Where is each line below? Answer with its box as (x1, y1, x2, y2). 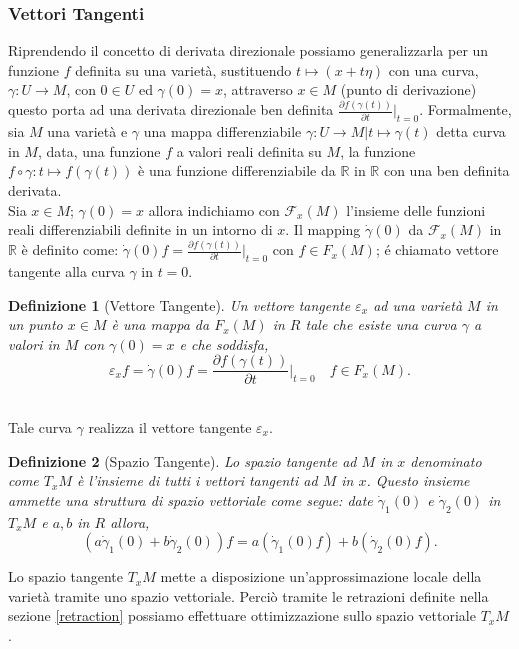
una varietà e (47, 121, 128, 142)
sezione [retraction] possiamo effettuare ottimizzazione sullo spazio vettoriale (8, 605, 476, 626)
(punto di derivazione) (340, 79, 477, 100)
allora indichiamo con (148, 199, 280, 220)
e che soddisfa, (179, 333, 269, 354)
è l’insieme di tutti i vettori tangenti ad (76, 470, 318, 491)
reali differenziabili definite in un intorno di (8, 219, 273, 240)
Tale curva (8, 416, 72, 437)
